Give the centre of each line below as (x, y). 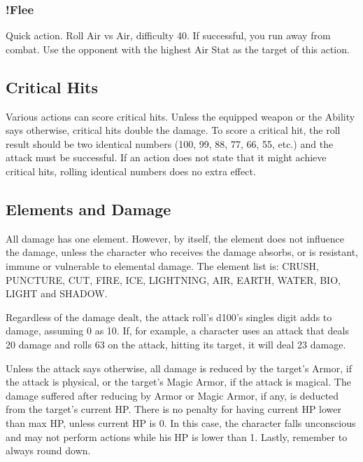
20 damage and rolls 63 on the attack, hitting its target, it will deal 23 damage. (176, 344)
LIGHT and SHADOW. (57, 293)
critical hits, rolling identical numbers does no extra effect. (131, 171)
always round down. (48, 450)
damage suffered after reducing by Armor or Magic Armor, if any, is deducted (172, 395)
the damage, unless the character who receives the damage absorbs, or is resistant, (182, 252)
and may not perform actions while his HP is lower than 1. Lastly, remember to (177, 436)
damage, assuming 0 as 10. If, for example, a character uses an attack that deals (177, 331)
